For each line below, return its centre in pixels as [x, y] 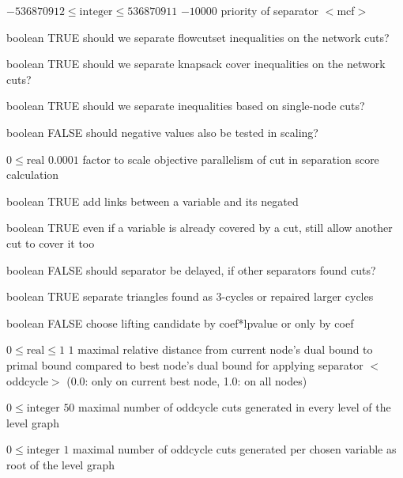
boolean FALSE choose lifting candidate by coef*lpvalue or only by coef [180, 322]
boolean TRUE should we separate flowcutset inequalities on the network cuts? [198, 37]
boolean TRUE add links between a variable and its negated [153, 201]
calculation [33, 175]
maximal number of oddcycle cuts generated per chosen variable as [235, 449]
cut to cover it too [51, 243]
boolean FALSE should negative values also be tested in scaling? [162, 132]
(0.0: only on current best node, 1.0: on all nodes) [187, 380]
